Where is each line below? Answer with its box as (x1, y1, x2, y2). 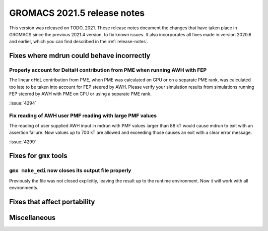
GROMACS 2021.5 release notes (9, 7, 145, 18)
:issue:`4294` (9, 100, 37, 106)
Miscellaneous (9, 213, 56, 222)
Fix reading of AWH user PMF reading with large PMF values (9, 112, 157, 119)
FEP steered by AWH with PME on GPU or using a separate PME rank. (9, 91, 152, 97)
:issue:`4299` (9, 139, 37, 145)
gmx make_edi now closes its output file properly (9, 167, 132, 174)
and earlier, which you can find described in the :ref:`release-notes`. (9, 39, 149, 45)
